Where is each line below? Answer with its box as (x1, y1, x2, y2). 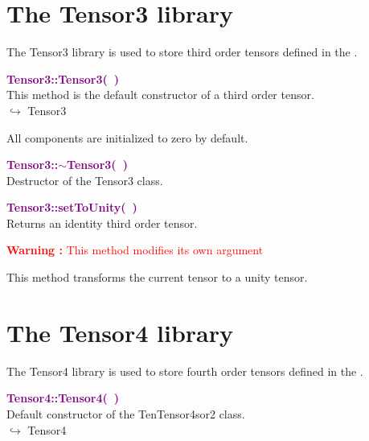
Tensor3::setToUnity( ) (6, 199, 137, 216)
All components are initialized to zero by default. (6, 129, 248, 146)
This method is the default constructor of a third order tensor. (6, 86, 314, 103)
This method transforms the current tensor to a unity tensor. (6, 269, 308, 286)
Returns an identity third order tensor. (6, 214, 198, 231)
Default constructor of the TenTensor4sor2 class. (6, 405, 245, 422)
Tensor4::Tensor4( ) (6, 389, 120, 406)
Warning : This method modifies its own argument (6, 241, 264, 258)
